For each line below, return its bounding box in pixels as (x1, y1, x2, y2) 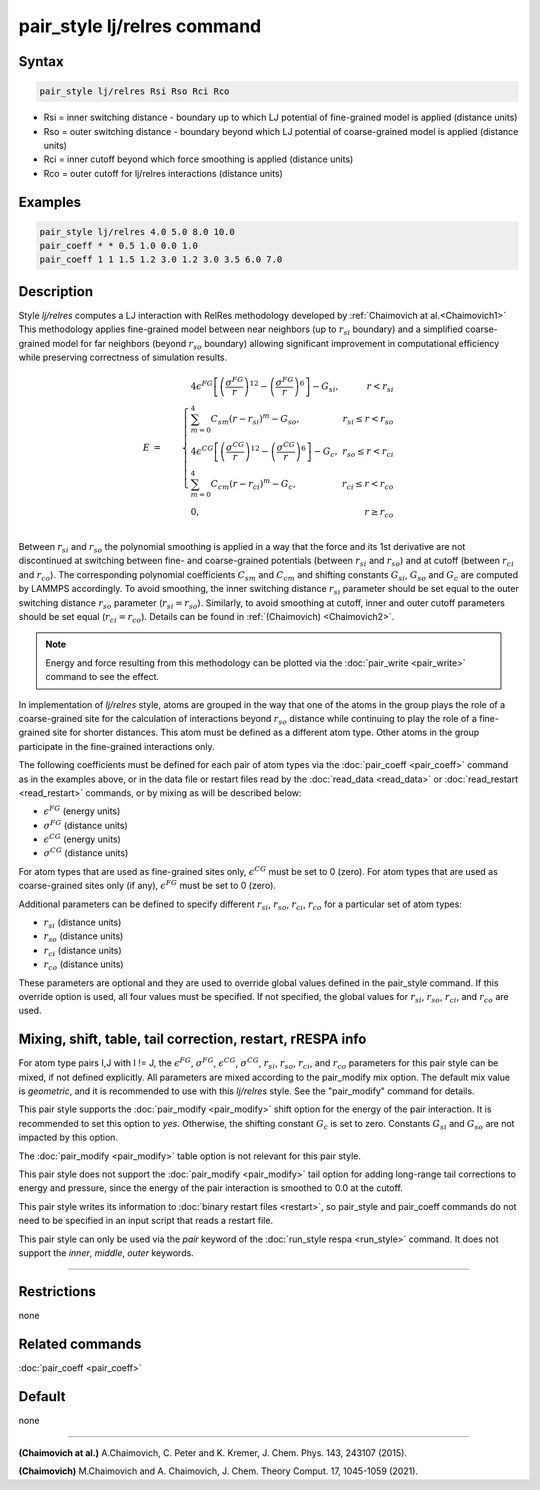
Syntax (18, 53, 64, 70)
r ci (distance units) (43, 944, 122, 959)
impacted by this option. (18, 1131, 119, 1144)
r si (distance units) (43, 916, 122, 930)
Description (18, 283, 94, 300)
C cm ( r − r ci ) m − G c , (210, 476, 297, 492)
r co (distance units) (43, 958, 124, 972)
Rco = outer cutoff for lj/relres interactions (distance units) (43, 167, 284, 179)
